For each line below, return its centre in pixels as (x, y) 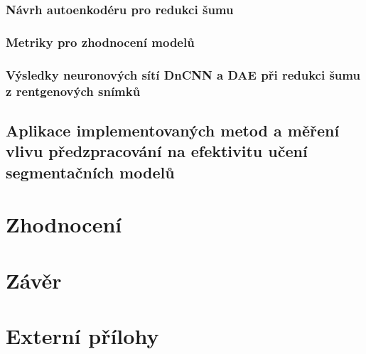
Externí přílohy (82, 335)
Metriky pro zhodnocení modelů (100, 42)
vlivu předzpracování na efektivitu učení (157, 151)
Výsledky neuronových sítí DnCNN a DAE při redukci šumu (183, 74)
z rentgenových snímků (73, 91)
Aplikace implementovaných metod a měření (173, 130)
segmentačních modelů (90, 172)
